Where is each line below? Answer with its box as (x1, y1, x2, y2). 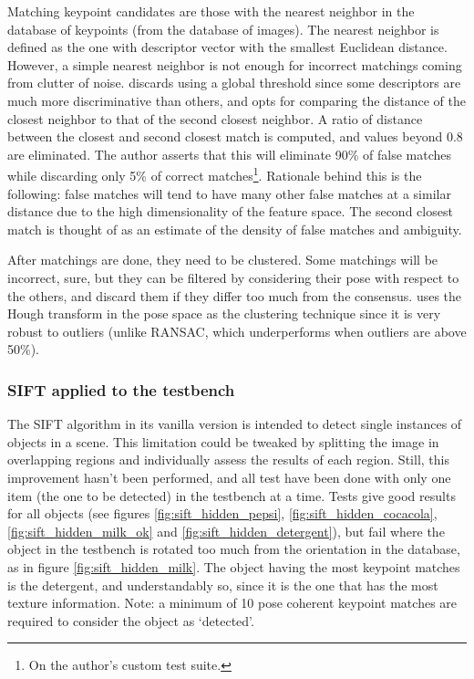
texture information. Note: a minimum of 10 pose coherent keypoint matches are (7, 593, 458, 612)
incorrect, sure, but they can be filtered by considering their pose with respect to (7, 267, 459, 287)
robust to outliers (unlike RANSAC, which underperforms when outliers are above (7, 321, 467, 340)
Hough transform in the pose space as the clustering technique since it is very (7, 304, 441, 323)
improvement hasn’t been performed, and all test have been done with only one (7, 467, 451, 486)
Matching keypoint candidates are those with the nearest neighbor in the (7, 2, 415, 20)
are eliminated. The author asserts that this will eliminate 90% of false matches (7, 144, 452, 163)
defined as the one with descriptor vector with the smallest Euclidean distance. (7, 37, 448, 57)
